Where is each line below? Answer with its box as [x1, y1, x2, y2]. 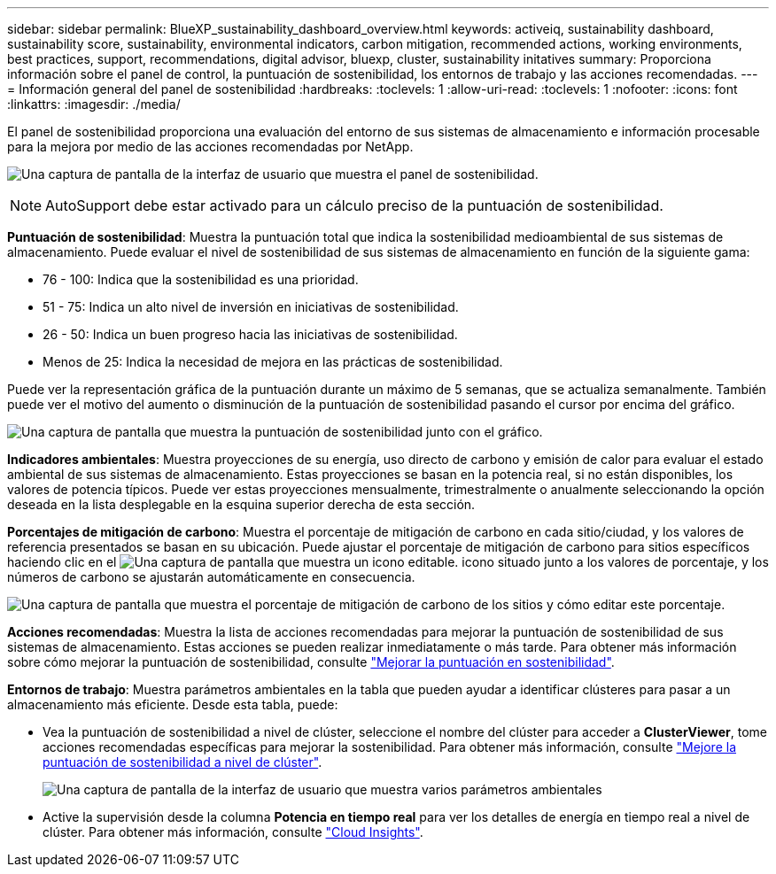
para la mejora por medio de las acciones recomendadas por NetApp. [7, 139, 414, 154]
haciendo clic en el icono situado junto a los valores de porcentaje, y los [7, 554, 769, 569]
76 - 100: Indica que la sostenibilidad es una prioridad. [43, 272, 359, 287]
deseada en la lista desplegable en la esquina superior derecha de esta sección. [7, 497, 476, 512]
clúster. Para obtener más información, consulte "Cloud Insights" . [43, 824, 423, 839]
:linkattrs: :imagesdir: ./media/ [7, 97, 181, 112]
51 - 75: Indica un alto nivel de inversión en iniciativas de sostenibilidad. [43, 299, 459, 314]
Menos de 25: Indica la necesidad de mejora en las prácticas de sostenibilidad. [43, 354, 503, 369]
